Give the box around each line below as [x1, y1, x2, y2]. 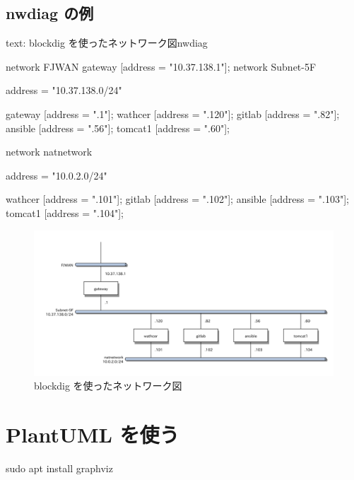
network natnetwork [6, 144, 93, 159]
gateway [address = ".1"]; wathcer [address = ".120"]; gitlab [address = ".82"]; [6, 106, 340, 121]
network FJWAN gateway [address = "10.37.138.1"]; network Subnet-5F [6, 59, 317, 74]
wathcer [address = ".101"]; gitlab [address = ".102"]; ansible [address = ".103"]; [6, 192, 349, 206]
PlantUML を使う [6, 420, 179, 449]
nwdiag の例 [6, 2, 94, 24]
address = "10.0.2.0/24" [6, 168, 107, 182]
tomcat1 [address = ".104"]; [6, 205, 124, 220]
